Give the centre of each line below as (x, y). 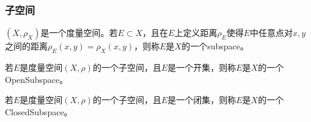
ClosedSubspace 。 (39, 111)
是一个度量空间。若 (79, 33)
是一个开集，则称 (202, 67)
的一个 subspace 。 (215, 46)
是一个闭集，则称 (202, 100)
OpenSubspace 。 (37, 79)
